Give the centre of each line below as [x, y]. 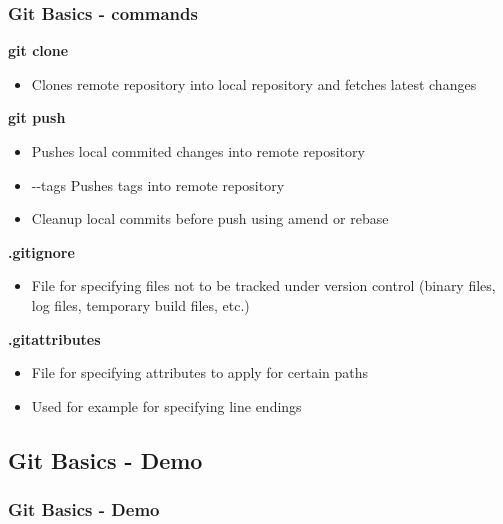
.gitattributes [54, 338]
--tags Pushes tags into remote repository [158, 184]
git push [37, 117]
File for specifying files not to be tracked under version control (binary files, [263, 285]
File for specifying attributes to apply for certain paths [200, 372]
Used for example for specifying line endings [166, 405]
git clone [38, 50]
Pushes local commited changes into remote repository [198, 151]
